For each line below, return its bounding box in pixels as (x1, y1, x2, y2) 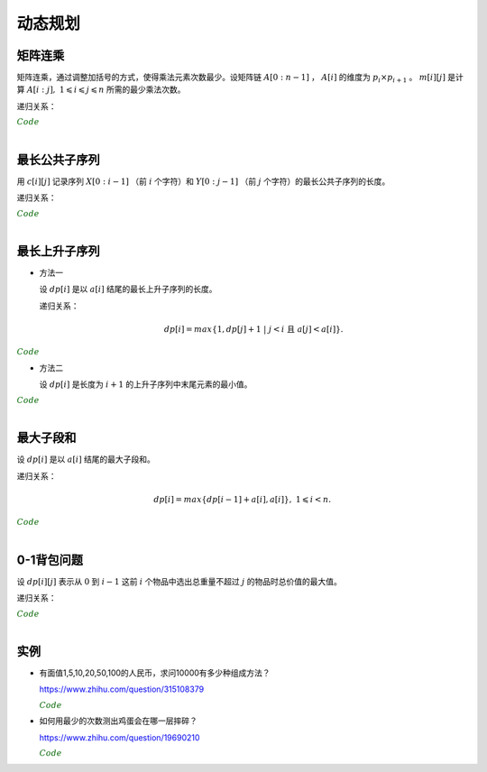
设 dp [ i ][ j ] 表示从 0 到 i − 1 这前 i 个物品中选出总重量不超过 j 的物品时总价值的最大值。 (16, 575, 343, 586)
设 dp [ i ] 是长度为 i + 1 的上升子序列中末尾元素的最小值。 (39, 379, 253, 390)
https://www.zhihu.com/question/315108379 (39, 684, 205, 694)
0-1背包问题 (16, 552, 84, 567)
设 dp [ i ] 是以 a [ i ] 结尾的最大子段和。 (16, 454, 155, 464)
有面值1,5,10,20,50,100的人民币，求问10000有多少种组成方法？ (39, 667, 271, 678)
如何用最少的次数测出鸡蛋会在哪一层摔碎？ (39, 715, 198, 726)
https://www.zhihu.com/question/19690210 (39, 731, 200, 743)
